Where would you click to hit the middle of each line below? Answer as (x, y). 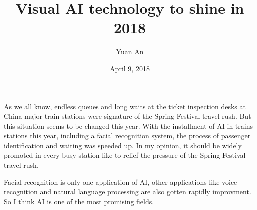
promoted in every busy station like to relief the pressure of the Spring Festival (125, 155)
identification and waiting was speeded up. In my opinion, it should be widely (123, 145)
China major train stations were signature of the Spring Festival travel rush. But (128, 116)
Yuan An (130, 52)
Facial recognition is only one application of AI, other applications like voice (121, 182)
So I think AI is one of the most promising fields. (79, 201)
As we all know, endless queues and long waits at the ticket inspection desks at (125, 106)
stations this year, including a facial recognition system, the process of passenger (127, 136)
